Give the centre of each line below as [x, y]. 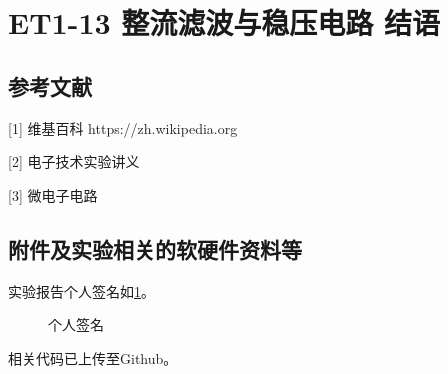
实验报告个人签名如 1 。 [81, 290]
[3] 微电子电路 [53, 194]
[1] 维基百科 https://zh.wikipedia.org [123, 127]
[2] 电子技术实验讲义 [74, 161]
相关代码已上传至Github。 [93, 357]
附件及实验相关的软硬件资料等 [155, 248]
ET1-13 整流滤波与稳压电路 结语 [224, 22]
